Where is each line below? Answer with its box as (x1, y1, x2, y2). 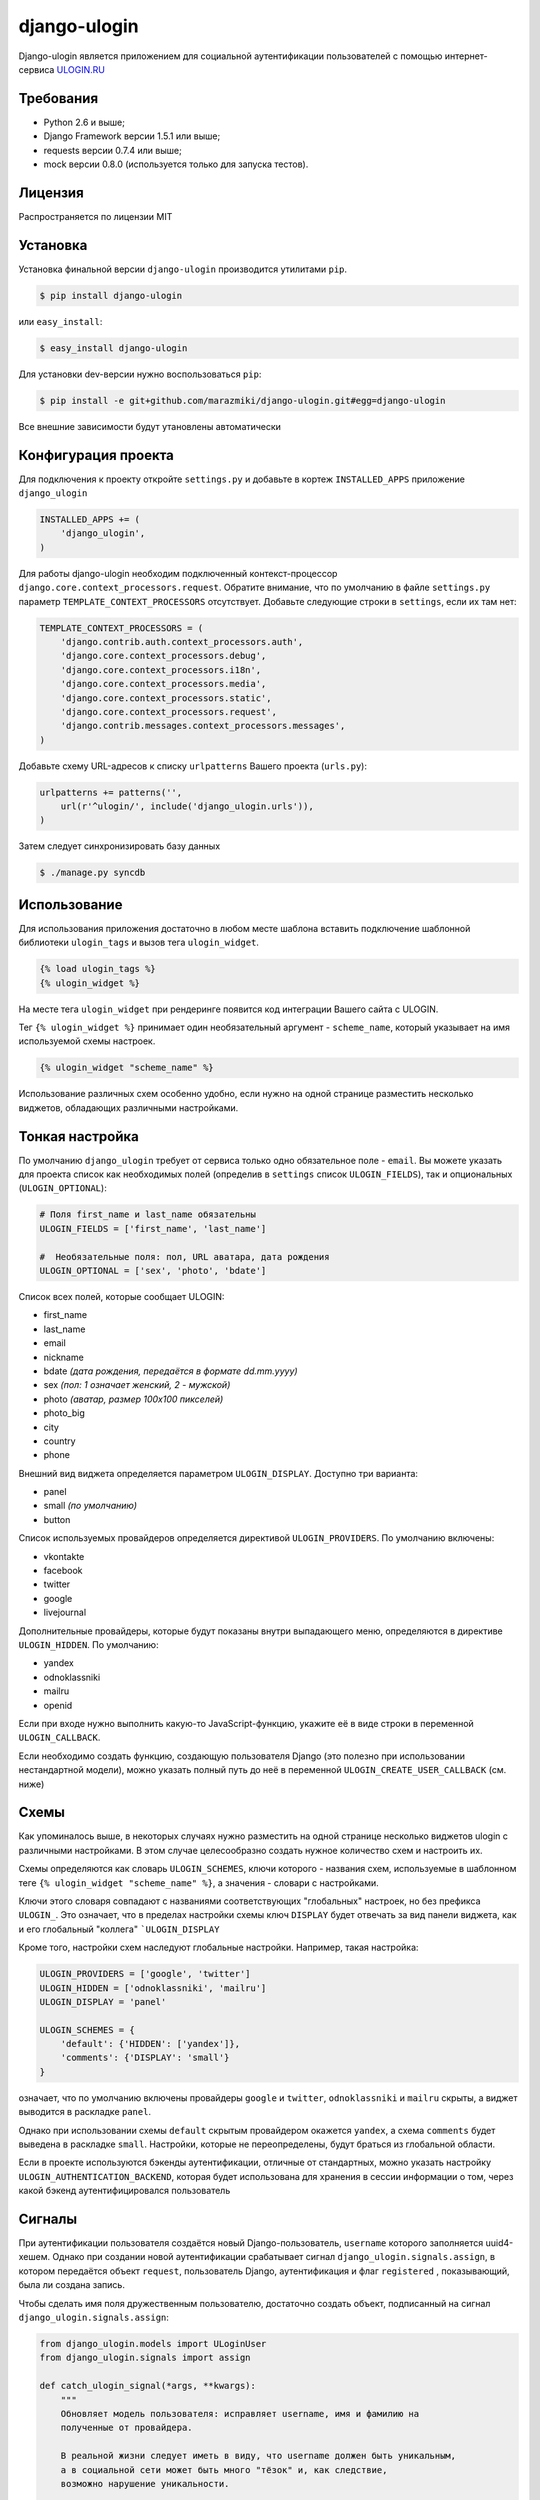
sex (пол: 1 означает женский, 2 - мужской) (43, 1379, 231, 1391)
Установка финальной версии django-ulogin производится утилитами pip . (18, 263, 348, 275)
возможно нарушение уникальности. (60, 2478, 230, 2489)
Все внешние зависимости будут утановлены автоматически (18, 420, 282, 432)
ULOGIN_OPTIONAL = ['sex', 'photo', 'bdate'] (39, 1265, 267, 1277)
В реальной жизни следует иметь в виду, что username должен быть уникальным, (60, 2450, 457, 2462)
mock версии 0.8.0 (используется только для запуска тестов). (43, 158, 309, 170)
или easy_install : (18, 315, 103, 327)
